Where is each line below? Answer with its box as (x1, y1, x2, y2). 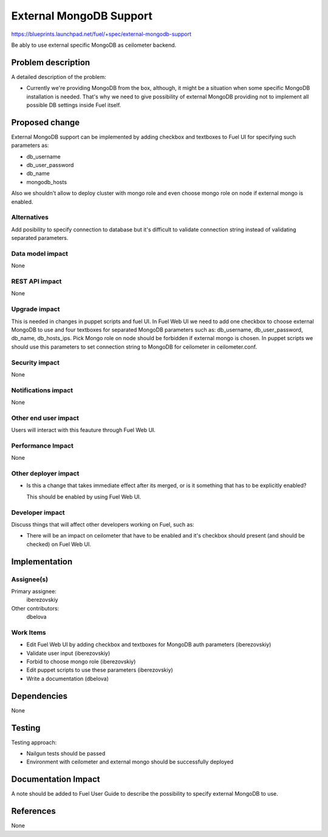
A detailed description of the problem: (11, 73, 106, 80)
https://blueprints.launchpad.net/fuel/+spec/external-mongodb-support (11, 30, 191, 38)
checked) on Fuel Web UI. (26, 541, 91, 548)
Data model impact (11, 249, 69, 258)
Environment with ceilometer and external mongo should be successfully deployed (26, 758, 234, 765)
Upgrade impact (11, 305, 60, 313)
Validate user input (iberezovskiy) (26, 649, 111, 657)
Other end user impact (11, 414, 79, 422)
